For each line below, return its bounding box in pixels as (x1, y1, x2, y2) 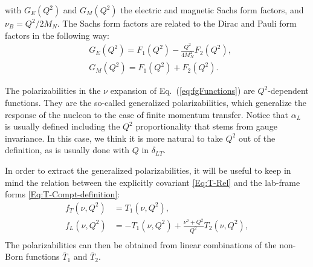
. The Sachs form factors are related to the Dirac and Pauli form (57, 17, 297, 29)
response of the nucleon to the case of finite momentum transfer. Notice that (5, 108, 288, 120)
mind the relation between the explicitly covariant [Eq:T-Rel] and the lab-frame (5, 176, 300, 188)
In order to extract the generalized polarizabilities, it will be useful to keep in (5, 163, 291, 176)
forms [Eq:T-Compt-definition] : (5, 188, 120, 200)
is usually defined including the (5, 120, 120, 133)
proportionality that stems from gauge (135, 120, 277, 133)
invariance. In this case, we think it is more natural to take (5, 131, 223, 144)
